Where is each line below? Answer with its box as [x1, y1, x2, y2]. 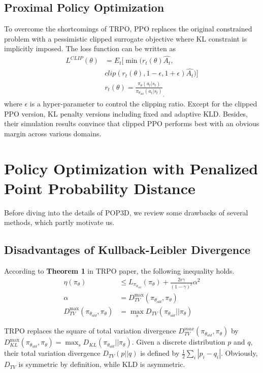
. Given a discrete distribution [131, 337, 225, 347]
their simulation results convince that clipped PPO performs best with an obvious [4, 118, 259, 129]
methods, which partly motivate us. [4, 217, 115, 228]
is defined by [140, 348, 180, 358]
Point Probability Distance [4, 177, 195, 198]
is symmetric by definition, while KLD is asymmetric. [18, 359, 185, 369]
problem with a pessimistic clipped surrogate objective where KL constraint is [4, 33, 247, 44]
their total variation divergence [4, 348, 101, 358]
